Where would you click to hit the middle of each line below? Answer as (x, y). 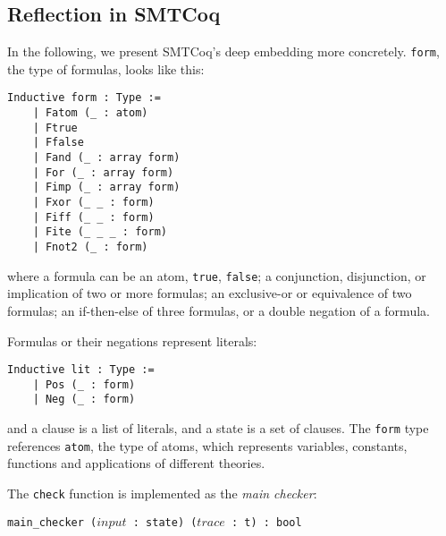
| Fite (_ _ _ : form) (100, 232)
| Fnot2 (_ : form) (90, 247)
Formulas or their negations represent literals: (132, 340)
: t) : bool (266, 522)
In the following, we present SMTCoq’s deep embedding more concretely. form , (223, 51)
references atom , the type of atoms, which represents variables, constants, (207, 445)
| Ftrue (55, 128)
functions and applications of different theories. (136, 463)
